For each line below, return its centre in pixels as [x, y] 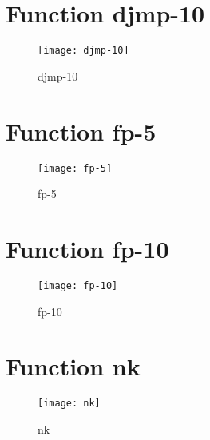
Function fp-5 [81, 131]
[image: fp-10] [78, 285]
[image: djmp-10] [83, 51]
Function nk [73, 366]
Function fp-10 [87, 248]
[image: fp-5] [75, 168]
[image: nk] [69, 404]
